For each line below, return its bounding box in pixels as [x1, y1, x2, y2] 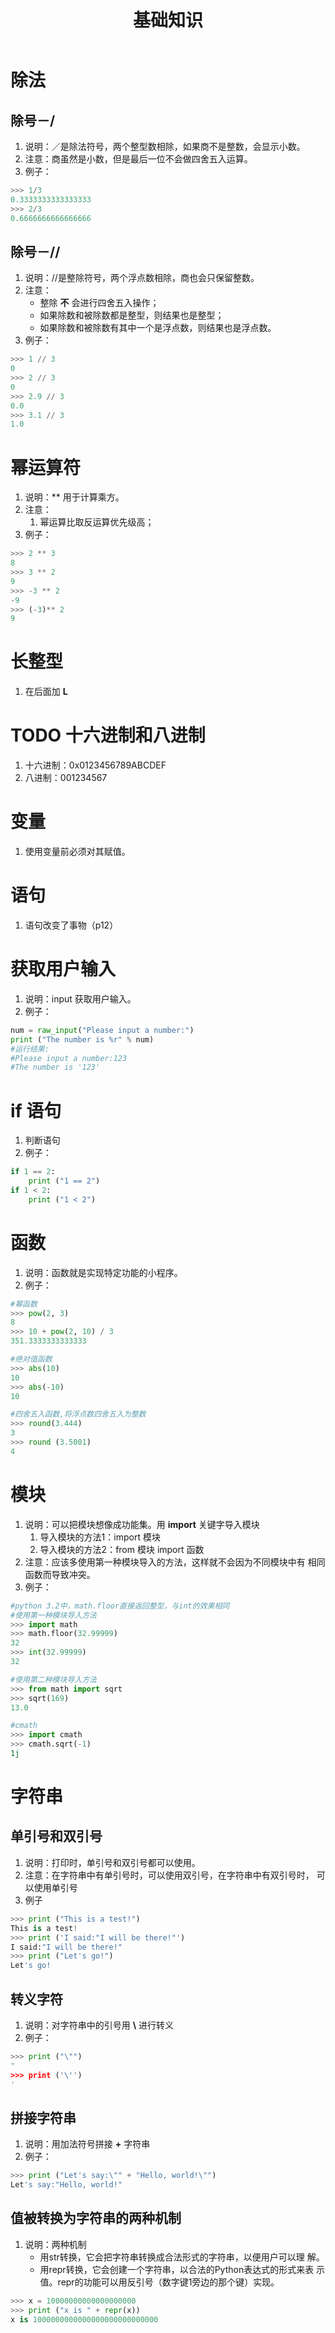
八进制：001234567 [24, 772, 108, 784]
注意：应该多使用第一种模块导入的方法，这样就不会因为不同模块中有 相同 [24, 1556, 326, 1568]
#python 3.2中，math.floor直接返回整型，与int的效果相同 [10, 1601, 230, 1611]
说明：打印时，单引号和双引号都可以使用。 [24, 1856, 201, 1868]
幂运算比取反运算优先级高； [39, 516, 155, 528]
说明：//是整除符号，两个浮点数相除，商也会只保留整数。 [24, 272, 260, 284]
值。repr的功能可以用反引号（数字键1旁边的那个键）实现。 [39, 2276, 280, 2288]
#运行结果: [10, 1044, 50, 1054]
